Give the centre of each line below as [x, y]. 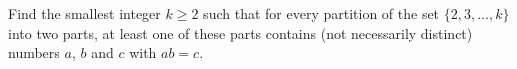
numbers [34, 52]
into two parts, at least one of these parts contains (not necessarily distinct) [240, 32]
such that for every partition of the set [321, 13]
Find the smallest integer [84, 13]
